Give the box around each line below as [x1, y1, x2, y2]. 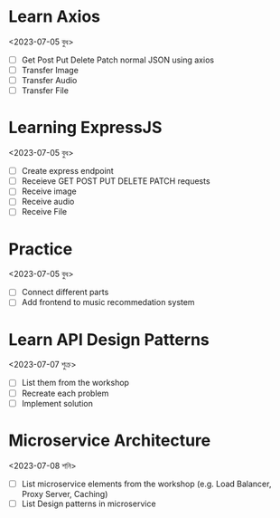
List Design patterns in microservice [21, 498, 156, 509]
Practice [8, 238, 73, 259]
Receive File [21, 206, 68, 217]
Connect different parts [21, 287, 109, 298]
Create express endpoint [21, 166, 114, 177]
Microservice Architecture [8, 430, 211, 450]
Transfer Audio [21, 75, 78, 86]
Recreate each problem [21, 388, 109, 398]
